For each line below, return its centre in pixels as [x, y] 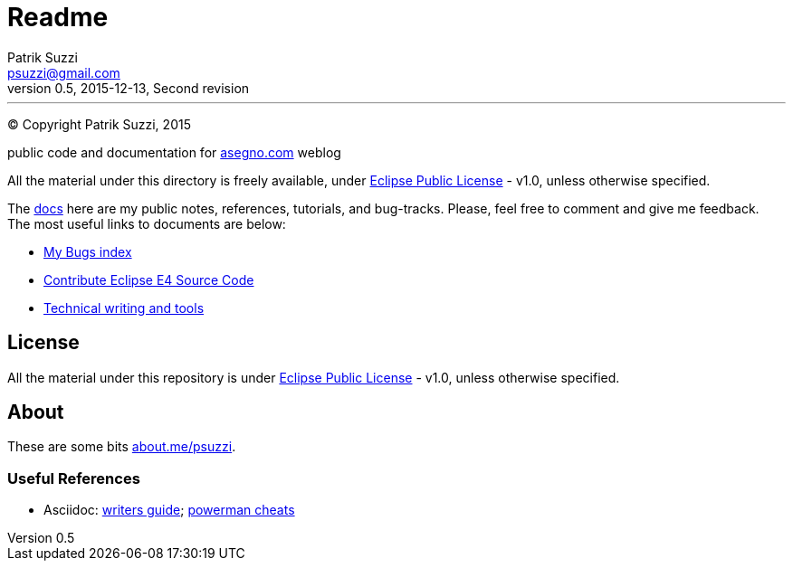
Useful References [74, 478]
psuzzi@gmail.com [64, 72]
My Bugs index [88, 251]
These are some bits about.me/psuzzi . [122, 447]
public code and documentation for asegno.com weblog [174, 152]
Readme [58, 17]
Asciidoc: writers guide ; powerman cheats [169, 510]
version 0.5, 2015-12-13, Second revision [129, 88]
